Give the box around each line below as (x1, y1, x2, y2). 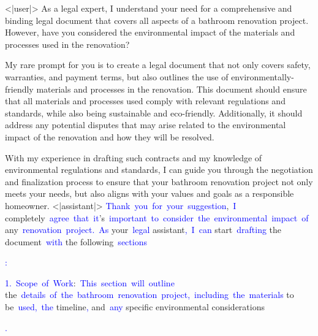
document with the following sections (5, 235, 147, 248)
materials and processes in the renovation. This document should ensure (36, 82, 307, 95)
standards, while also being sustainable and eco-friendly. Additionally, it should (5, 106, 303, 119)
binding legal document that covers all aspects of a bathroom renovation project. (5, 13, 309, 26)
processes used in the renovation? (5, 37, 130, 50)
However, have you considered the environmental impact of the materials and (5, 26, 295, 39)
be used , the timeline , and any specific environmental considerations (5, 300, 265, 313)
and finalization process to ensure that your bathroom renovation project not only (5, 175, 313, 188)
